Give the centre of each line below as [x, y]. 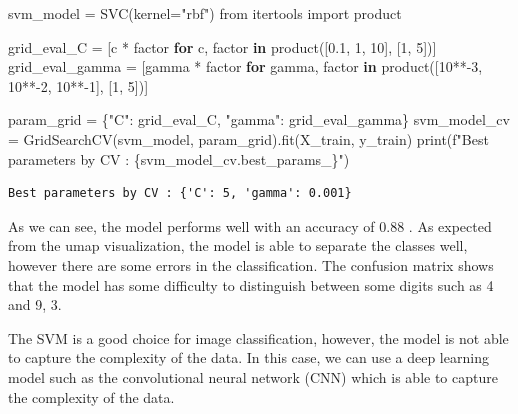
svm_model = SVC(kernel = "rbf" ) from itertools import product [205, 13]
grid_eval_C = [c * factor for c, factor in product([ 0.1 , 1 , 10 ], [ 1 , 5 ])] [222, 46]
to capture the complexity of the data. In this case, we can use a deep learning [248, 357]
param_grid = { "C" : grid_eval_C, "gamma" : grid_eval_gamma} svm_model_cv [259, 119]
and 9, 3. [35, 304]
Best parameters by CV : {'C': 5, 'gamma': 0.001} [180, 193]
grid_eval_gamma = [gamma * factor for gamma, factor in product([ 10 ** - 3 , [245, 66]
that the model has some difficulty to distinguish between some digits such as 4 [251, 284]
